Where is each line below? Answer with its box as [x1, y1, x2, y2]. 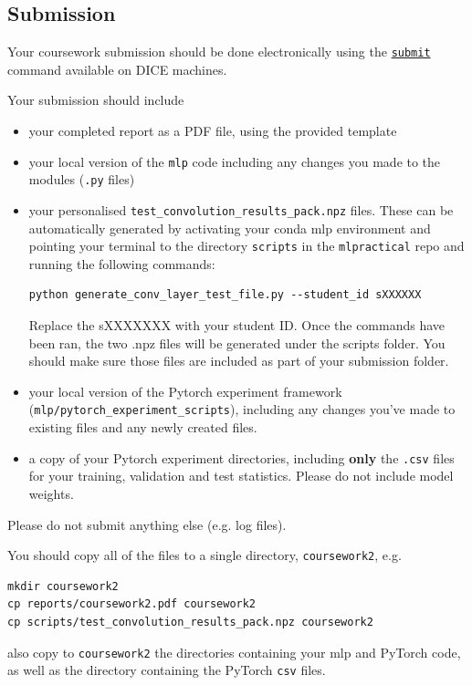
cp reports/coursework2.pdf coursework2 [7, 597, 257, 611]
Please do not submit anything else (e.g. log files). [7, 514, 287, 534]
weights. [28, 483, 74, 503]
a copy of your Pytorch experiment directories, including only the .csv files [28, 448, 455, 467]
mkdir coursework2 [7, 579, 119, 593]
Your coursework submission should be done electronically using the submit [7, 42, 431, 61]
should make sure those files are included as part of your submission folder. [28, 351, 449, 370]
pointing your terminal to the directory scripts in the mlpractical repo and [28, 236, 465, 255]
